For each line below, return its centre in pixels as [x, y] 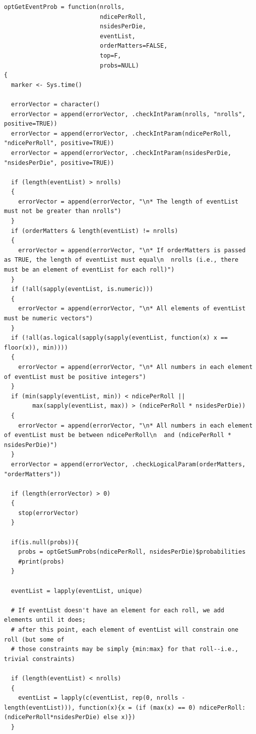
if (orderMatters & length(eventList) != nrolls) [95, 231]
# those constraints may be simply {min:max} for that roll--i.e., [125, 649]
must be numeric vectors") [48, 318]
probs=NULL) [120, 65]
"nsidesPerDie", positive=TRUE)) [59, 163]
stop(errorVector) [48, 513]
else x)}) [119, 717]
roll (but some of [34, 639]
